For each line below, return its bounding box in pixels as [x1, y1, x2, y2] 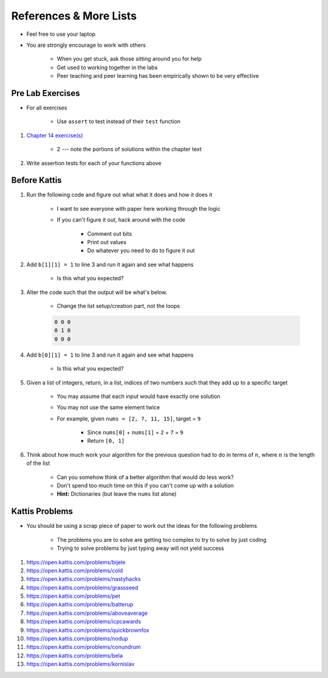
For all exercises [26, 104, 67, 112]
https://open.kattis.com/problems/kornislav [26, 660, 135, 668]
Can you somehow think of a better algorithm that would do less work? [56, 473, 234, 481]
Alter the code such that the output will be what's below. [26, 289, 168, 296]
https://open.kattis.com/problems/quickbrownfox [26, 626, 149, 634]
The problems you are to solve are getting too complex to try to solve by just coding [56, 536, 267, 543]
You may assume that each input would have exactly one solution [56, 392, 221, 400]
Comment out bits [87, 230, 132, 237]
